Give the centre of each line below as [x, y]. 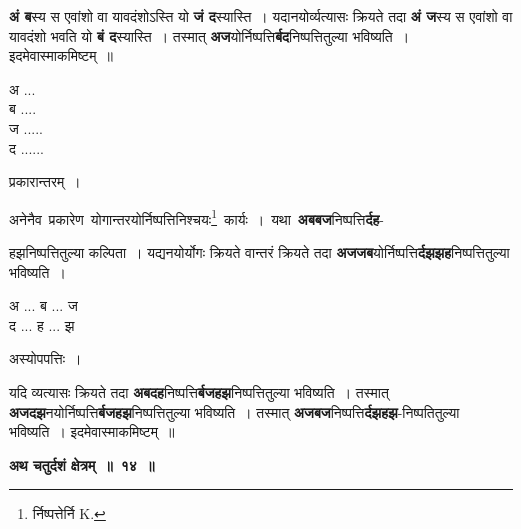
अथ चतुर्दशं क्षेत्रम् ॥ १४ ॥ [82, 464]
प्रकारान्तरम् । [45, 181]
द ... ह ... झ [42, 324]
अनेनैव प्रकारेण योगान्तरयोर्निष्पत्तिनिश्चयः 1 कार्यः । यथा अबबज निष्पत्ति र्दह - [196, 217]
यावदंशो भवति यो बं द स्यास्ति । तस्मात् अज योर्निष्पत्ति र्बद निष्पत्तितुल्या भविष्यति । [209, 35]
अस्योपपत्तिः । [45, 358]
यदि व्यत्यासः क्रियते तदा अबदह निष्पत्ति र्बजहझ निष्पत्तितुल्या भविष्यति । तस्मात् [199, 391]
